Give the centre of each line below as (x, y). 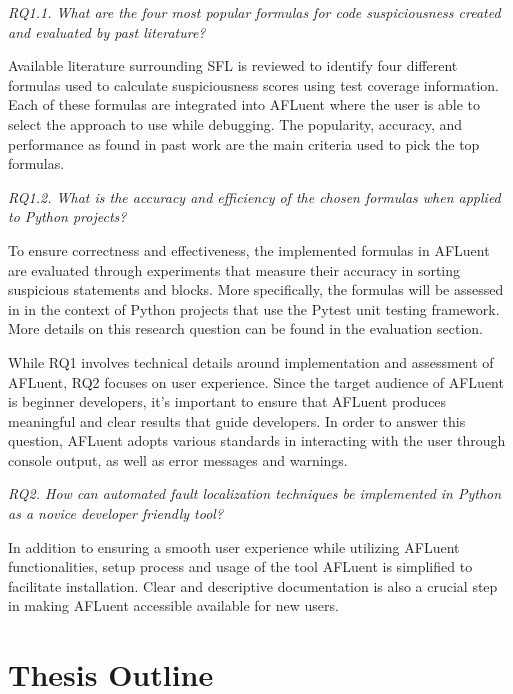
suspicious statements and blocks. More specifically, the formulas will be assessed (256, 289)
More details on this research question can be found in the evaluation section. (245, 328)
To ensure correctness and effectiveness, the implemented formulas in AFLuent (249, 249)
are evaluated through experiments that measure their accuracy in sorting (234, 269)
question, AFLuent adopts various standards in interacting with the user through (257, 440)
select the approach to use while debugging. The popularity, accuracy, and (235, 123)
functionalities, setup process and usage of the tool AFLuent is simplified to (240, 566)
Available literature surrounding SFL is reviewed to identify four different (233, 65)
